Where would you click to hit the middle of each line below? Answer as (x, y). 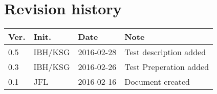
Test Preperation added (167, 67)
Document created (157, 82)
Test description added (165, 52)
